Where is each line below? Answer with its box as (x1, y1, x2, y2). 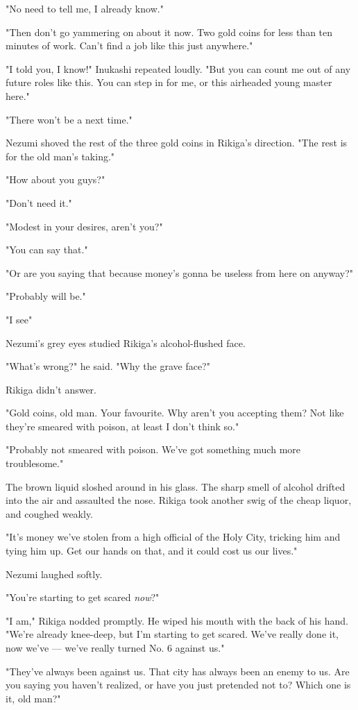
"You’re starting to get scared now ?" (6, 590, 160, 605)
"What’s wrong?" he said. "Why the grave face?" (6, 359, 210, 373)
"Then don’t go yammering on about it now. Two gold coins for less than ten (6, 24, 333, 39)
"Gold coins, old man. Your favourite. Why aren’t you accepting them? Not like (6, 405, 344, 420)
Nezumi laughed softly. (6, 566, 103, 581)
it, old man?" (6, 691, 61, 705)
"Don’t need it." (6, 195, 72, 210)
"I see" (6, 312, 33, 326)
